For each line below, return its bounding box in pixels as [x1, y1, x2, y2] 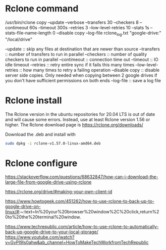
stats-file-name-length [5, 30, 52, 36]
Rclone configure [5, 157, 78, 169]
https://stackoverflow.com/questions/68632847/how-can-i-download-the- [5, 174, 159, 180]
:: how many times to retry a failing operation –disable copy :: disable [19, 67, 160, 73]
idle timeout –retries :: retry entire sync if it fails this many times [5, 61, 135, 67]
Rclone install [5, 95, 62, 106]
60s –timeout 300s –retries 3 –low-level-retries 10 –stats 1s [29, 24, 150, 30]
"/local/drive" [5, 36, 33, 42]
